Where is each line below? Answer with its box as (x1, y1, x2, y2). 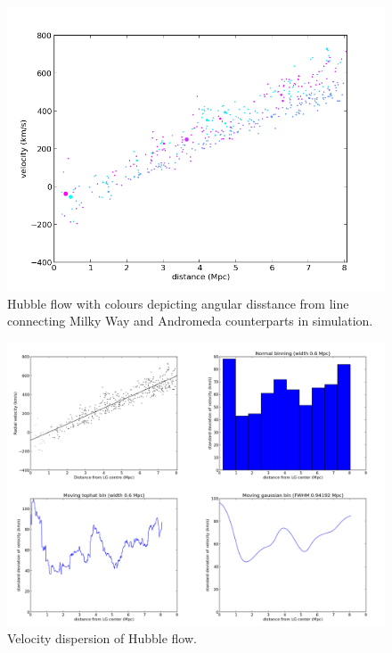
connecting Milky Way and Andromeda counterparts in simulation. (7, 311, 373, 330)
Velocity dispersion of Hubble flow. (7, 629, 197, 648)
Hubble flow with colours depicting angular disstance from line (7, 293, 349, 312)
